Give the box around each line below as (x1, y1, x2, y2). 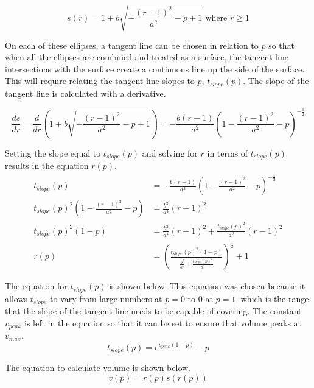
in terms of (207, 146, 248, 159)
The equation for (5, 280, 68, 292)
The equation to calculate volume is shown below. (5, 361, 191, 374)
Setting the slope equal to (5, 146, 101, 159)
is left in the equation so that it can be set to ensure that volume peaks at (24, 316, 302, 329)
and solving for (142, 146, 198, 159)
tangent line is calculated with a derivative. (5, 86, 166, 99)
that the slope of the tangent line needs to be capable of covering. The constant (5, 305, 302, 317)
